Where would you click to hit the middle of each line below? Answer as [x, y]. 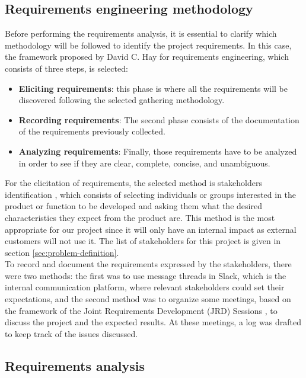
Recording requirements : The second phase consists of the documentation [159, 119]
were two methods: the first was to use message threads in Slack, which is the [146, 275]
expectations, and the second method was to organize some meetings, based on [148, 299]
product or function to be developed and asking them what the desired [133, 206]
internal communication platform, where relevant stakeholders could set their [145, 287]
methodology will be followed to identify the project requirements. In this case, [148, 45]
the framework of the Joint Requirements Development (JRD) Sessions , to [141, 310]
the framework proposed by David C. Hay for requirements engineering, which [147, 57]
